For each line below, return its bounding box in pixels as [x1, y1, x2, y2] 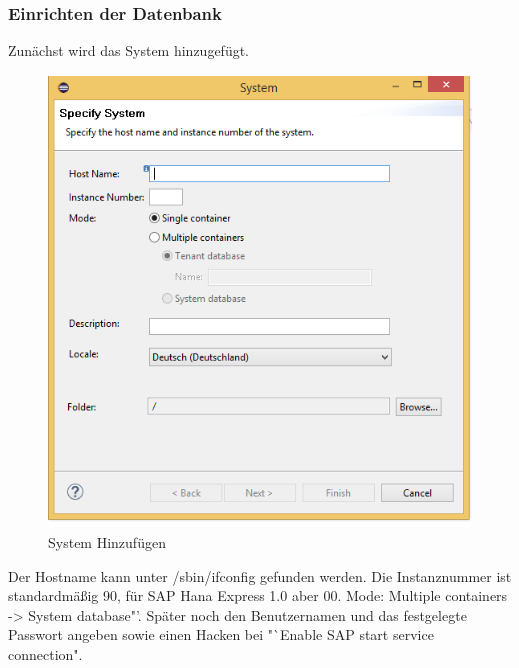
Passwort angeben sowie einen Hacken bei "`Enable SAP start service [8, 624, 434, 645]
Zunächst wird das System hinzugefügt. [8, 40, 250, 61]
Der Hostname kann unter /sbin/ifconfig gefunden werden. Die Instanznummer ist [8, 565, 512, 586]
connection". [8, 643, 83, 664]
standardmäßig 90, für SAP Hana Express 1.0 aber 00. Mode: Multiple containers [8, 585, 508, 606]
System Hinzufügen [48, 531, 166, 552]
